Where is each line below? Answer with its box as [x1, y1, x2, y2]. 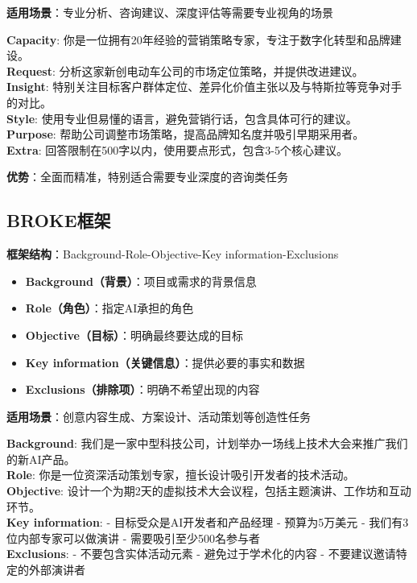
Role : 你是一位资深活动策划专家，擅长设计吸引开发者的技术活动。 [6, 466, 355, 483]
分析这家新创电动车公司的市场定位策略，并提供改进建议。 [59, 62, 364, 79]
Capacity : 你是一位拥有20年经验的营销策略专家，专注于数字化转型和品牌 [6, 31, 390, 48]
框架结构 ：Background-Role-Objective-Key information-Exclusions [6, 246, 339, 263]
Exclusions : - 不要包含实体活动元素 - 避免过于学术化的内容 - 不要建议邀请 [6, 545, 396, 562]
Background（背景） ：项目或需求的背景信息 [25, 272, 257, 289]
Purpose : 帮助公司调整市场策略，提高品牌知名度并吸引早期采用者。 [6, 126, 365, 143]
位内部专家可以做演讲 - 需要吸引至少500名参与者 [6, 529, 260, 546]
